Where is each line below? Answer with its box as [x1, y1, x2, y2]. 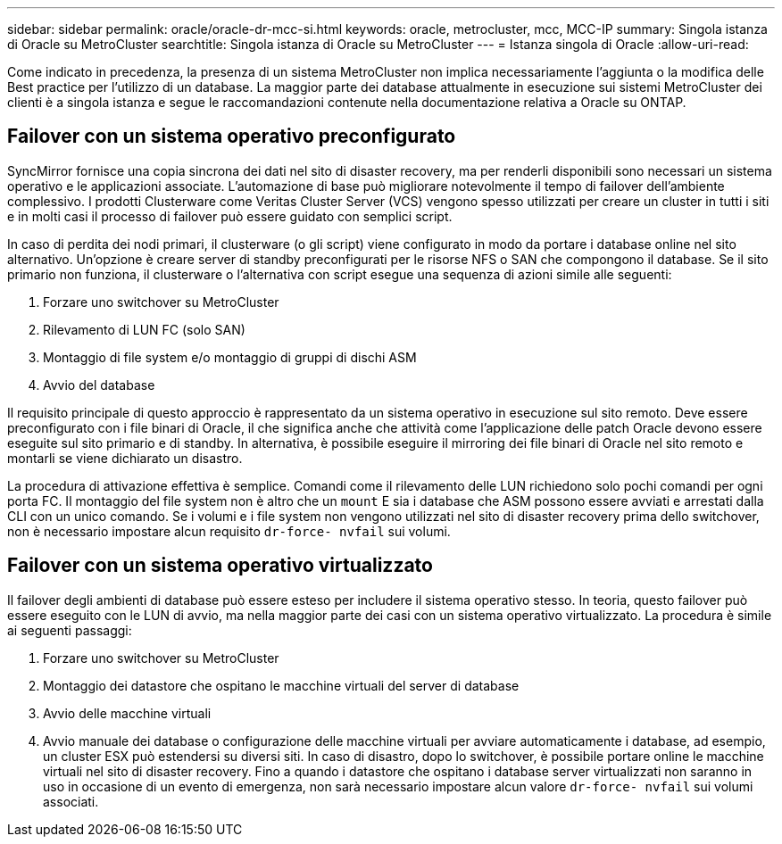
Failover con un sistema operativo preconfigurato [7, 125, 456, 148]
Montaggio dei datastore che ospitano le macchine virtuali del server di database [43, 677, 520, 693]
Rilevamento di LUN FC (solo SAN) [43, 321, 245, 337]
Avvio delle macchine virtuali [43, 705, 212, 721]
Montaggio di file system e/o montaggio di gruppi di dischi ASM [43, 349, 417, 365]
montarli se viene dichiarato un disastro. [7, 450, 243, 466]
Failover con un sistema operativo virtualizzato [7, 554, 433, 577]
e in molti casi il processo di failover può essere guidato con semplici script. [7, 208, 453, 224]
